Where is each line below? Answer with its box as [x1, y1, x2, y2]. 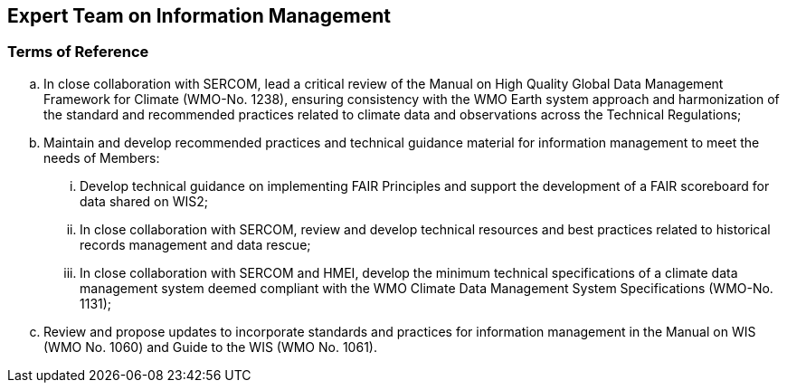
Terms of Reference [7, 43, 149, 62]
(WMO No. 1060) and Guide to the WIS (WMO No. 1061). [43, 338, 377, 355]
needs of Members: [43, 149, 160, 166]
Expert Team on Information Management [7, 5, 392, 27]
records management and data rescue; [80, 236, 311, 252]
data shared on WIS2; [80, 193, 209, 209]
